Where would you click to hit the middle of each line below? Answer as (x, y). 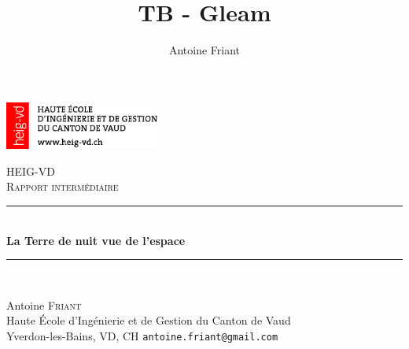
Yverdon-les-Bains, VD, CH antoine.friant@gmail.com (142, 335)
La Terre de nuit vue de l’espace (96, 240)
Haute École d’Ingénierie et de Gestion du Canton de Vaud (149, 320)
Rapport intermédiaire (63, 186)
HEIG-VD (31, 171)
